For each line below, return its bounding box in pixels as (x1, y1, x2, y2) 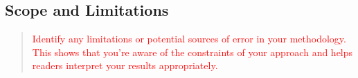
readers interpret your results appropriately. (32, 58, 218, 73)
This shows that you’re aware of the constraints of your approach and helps (32, 44, 353, 59)
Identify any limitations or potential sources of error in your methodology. (32, 31, 346, 46)
